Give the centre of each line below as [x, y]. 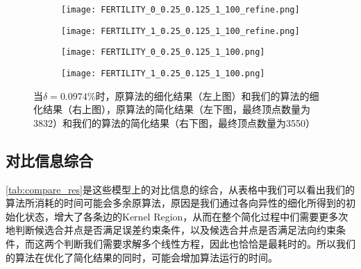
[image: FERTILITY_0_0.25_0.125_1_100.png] [163, 52]
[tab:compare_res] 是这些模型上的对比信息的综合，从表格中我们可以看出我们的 [180, 189]
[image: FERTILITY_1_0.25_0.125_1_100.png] [163, 73]
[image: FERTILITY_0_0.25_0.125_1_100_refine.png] [180, 10]
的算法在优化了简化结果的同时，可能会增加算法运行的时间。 [142, 257]
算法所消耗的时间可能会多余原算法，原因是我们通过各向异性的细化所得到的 [176, 203]
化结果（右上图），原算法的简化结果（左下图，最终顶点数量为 [172, 109]
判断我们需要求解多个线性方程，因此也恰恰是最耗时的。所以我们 [209, 243]
